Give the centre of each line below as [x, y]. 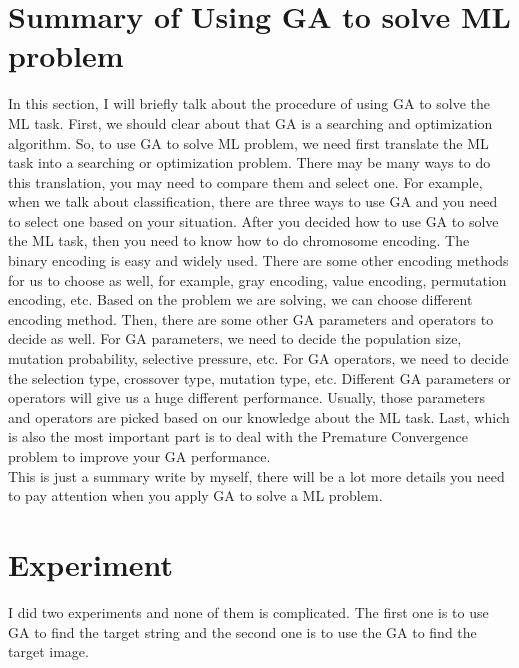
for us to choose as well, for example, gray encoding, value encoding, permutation [257, 279]
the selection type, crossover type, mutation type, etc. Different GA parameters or [259, 377]
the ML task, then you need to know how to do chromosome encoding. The [239, 240]
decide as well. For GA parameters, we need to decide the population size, [235, 338]
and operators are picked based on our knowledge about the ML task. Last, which [259, 416]
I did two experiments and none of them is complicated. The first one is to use [248, 611]
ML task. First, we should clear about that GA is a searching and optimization [250, 122]
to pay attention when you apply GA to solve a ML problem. [195, 495]
